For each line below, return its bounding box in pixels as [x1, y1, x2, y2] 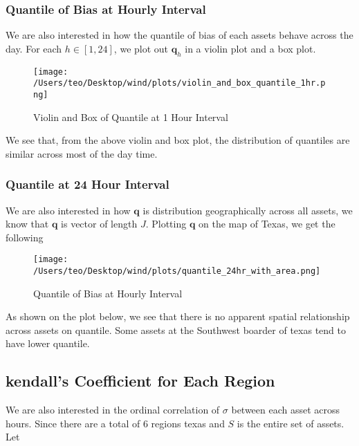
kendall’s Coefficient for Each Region [6, 370, 275, 391]
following [6, 230, 44, 244]
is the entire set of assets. [237, 416, 344, 430]
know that [6, 216, 49, 231]
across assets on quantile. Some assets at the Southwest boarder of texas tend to [6, 322, 346, 337]
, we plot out [113, 41, 169, 55]
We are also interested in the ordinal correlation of [6, 402, 220, 417]
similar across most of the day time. [6, 146, 158, 160]
